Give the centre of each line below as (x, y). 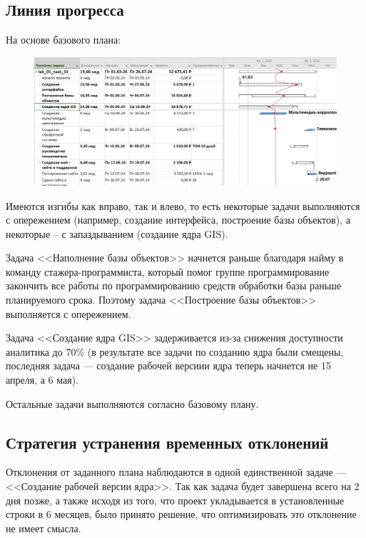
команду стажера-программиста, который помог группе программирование (168, 271)
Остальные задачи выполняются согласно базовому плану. (132, 403)
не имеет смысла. (44, 528)
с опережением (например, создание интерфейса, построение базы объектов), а (178, 220)
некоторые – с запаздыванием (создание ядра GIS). (117, 233)
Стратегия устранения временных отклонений (167, 442)
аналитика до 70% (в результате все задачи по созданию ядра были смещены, (175, 351)
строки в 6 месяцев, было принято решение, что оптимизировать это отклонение (181, 514)
